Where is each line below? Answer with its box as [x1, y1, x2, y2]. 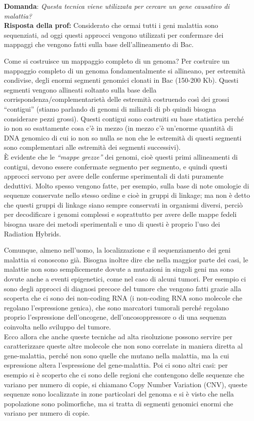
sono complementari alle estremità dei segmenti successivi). [4, 142, 181, 152]
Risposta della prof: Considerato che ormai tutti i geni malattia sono [4, 20, 218, 30]
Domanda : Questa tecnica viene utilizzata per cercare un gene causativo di [4, 1, 230, 11]
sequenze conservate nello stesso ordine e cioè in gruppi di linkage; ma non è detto [4, 190, 250, 200]
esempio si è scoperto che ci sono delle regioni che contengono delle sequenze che [4, 369, 244, 379]
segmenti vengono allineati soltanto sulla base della [4, 84, 157, 94]
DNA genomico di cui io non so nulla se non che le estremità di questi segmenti [4, 132, 242, 142]
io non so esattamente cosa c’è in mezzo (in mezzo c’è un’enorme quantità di [4, 123, 233, 133]
